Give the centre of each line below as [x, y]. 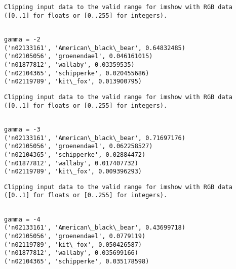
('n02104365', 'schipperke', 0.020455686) [77, 73]
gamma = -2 [22, 39]
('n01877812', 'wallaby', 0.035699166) [71, 253]
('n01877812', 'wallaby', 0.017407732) [71, 163]
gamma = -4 [22, 219]
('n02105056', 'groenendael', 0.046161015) [78, 56]
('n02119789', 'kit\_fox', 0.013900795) [73, 82]
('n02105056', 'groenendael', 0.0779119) [75, 236]
